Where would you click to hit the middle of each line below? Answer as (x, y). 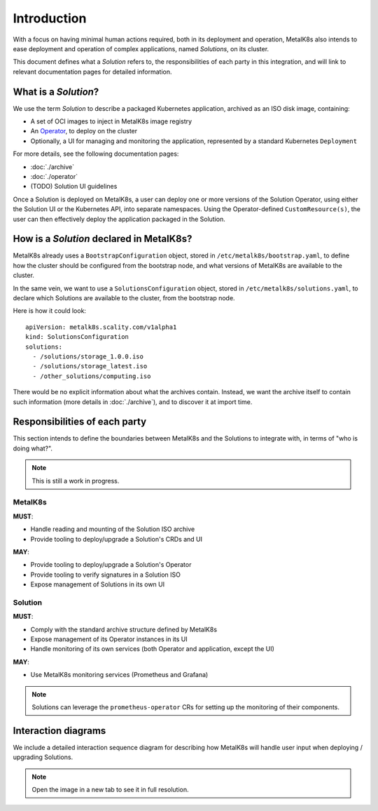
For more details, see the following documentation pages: (96, 154)
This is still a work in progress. (76, 481)
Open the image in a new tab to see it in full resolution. (110, 790)
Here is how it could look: (50, 311)
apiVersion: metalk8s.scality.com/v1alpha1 (101, 327)
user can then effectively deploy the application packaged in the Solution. (119, 219)
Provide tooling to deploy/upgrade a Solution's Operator (111, 565)
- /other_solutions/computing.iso (92, 376)
